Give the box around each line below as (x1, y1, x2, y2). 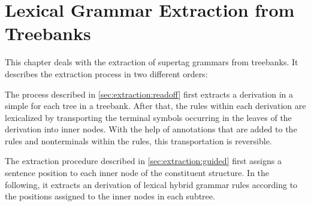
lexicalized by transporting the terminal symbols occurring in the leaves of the (5, 111, 292, 123)
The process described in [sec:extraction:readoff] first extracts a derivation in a (5, 87, 294, 100)
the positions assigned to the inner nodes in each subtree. (5, 190, 215, 202)
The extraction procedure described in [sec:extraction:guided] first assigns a (5, 154, 282, 167)
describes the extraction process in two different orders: (5, 67, 208, 80)
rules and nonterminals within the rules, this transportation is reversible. (5, 134, 272, 147)
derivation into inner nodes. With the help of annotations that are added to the (5, 123, 297, 135)
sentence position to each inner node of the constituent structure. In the (5, 166, 270, 179)
